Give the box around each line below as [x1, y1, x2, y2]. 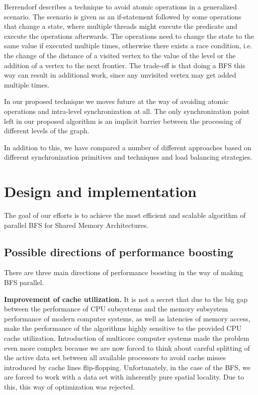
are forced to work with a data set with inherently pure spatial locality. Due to [4, 372, 244, 382]
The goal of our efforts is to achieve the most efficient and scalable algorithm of [4, 210, 246, 220]
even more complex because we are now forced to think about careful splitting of [4, 342, 250, 353]
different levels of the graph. [4, 125, 89, 136]
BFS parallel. [4, 277, 44, 288]
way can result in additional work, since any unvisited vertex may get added [4, 70, 237, 80]
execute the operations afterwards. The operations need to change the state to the [4, 30, 254, 41]
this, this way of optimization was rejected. [4, 381, 135, 392]
